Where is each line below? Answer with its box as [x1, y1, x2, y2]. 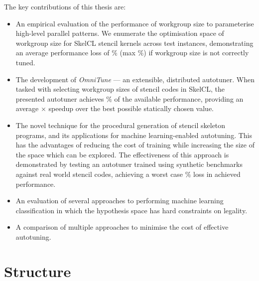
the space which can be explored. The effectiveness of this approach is [15, 149, 229, 159]
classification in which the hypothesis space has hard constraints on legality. [15, 205, 248, 215]
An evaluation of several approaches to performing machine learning [15, 195, 224, 206]
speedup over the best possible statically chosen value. [48, 103, 214, 114]
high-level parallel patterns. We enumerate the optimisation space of [15, 28, 224, 38]
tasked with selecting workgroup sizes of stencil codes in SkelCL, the [15, 84, 225, 94]
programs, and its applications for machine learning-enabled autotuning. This [15, 130, 252, 140]
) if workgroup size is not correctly [143, 47, 249, 58]
